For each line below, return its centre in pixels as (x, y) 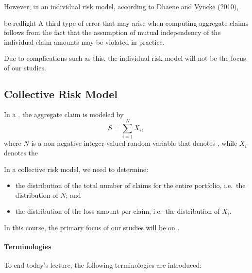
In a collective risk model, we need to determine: (76, 169)
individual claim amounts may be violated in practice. (84, 42)
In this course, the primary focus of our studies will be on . (92, 228)
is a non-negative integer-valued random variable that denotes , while (134, 143)
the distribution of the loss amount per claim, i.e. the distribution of (118, 211)
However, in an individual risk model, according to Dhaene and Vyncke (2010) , (121, 6)
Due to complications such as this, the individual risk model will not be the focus (125, 58)
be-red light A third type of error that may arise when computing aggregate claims (126, 23)
